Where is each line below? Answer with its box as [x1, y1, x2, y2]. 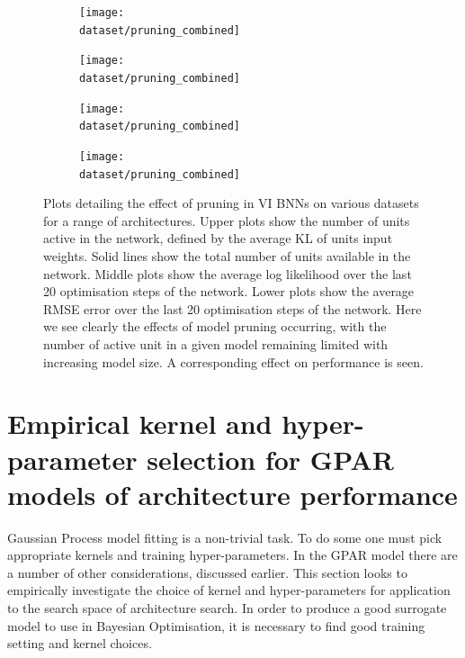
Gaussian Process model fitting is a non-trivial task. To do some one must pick [7, 527, 443, 546]
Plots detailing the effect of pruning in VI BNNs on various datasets [43, 194, 419, 212]
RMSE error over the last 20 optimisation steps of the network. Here [43, 299, 422, 318]
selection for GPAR [147, 440, 394, 477]
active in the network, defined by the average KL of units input [43, 229, 393, 248]
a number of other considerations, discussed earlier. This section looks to [7, 563, 407, 581]
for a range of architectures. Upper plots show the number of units [43, 211, 410, 230]
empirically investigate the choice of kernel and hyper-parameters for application [7, 581, 451, 599]
